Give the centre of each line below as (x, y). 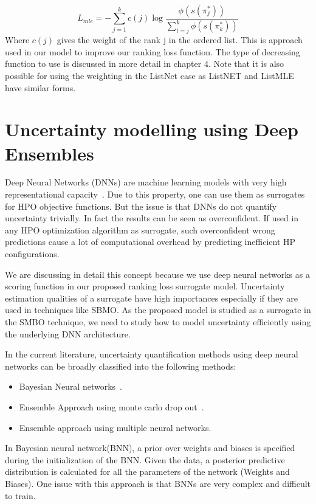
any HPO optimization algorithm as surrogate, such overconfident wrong (140, 230)
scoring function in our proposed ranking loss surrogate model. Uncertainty (145, 286)
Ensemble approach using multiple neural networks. (115, 427)
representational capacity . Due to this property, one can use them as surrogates (155, 194)
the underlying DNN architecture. (68, 333)
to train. (20, 495)
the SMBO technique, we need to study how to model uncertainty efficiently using (158, 321)
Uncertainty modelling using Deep (152, 129)
